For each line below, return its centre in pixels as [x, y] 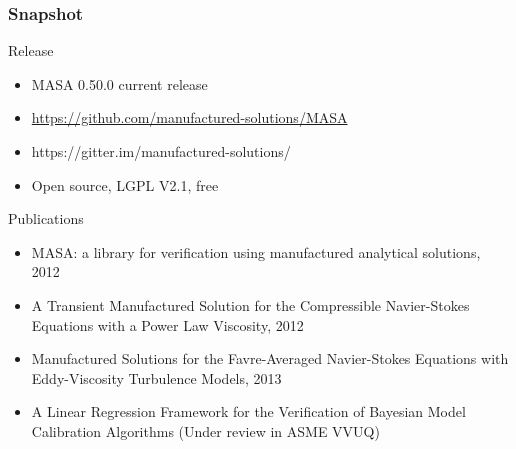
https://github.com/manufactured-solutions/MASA [189, 117]
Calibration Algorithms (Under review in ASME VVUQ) [205, 430]
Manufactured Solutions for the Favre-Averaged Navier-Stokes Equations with [270, 358]
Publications [46, 218]
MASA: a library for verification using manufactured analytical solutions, [256, 251]
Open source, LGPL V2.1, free [125, 184]
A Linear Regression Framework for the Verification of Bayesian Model [248, 411]
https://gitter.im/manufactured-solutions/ [161, 151]
